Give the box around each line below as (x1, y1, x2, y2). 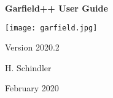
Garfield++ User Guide (5, 2, 108, 14)
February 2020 (5, 82, 59, 94)
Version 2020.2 (5, 41, 60, 54)
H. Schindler (5, 61, 52, 74)
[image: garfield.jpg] (5, 23, 98, 32)
